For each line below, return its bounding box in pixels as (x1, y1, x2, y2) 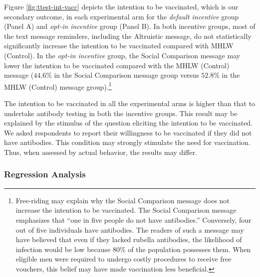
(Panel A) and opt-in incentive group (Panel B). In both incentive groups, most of (4, 21, 256, 31)
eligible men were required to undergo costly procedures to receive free (15, 254, 232, 264)
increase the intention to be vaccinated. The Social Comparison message (15, 205, 237, 215)
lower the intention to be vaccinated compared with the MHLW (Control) (4, 60, 230, 70)
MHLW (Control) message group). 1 (4, 80, 112, 92)
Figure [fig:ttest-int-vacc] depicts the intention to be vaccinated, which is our (4, 1, 239, 11)
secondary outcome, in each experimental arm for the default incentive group (4, 11, 239, 21)
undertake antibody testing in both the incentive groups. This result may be (4, 108, 238, 118)
